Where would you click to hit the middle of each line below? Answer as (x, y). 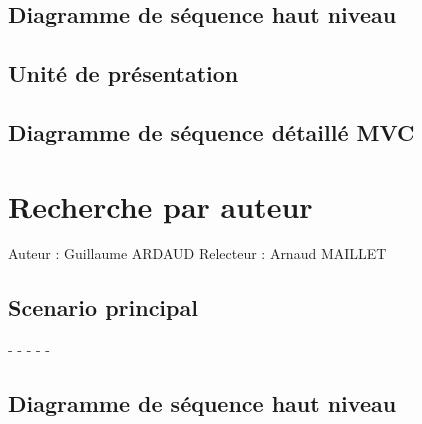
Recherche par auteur (160, 205)
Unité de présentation (123, 73)
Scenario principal (103, 307)
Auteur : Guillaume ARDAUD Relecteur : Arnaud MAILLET (197, 253)
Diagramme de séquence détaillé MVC (211, 131)
